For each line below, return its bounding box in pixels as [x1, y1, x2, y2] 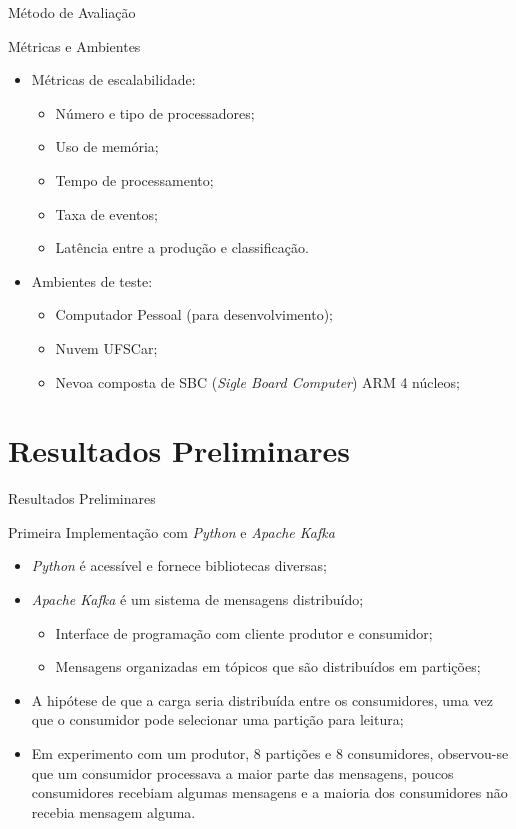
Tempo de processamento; [55, 169, 214, 190]
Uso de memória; [55, 136, 159, 157]
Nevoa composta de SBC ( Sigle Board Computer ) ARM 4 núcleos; [55, 371, 460, 392]
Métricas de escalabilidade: [31, 69, 196, 90]
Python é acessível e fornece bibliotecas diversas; [31, 555, 327, 576]
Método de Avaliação [8, 2, 136, 22]
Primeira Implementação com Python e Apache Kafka [8, 521, 335, 542]
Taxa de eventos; [55, 203, 158, 224]
